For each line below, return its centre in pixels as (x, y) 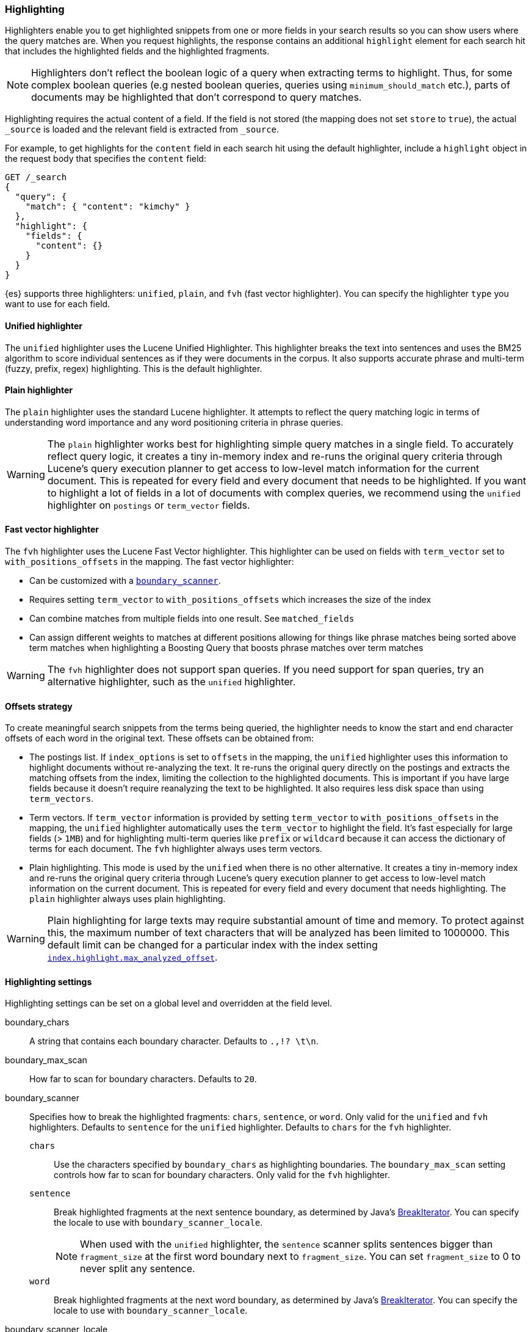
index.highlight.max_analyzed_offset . (132, 957)
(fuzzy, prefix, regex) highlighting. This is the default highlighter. (134, 368)
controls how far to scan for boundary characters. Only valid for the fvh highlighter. (222, 1175)
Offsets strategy (39, 706)
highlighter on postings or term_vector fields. (149, 505)
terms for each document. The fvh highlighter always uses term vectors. (176, 849)
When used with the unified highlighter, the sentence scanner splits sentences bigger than (287, 1244)
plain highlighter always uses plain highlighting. (128, 899)
